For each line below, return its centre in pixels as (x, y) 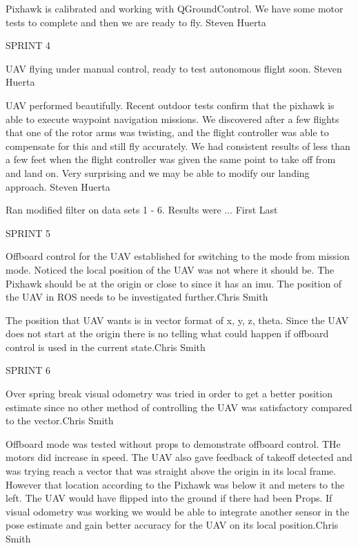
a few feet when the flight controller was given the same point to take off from (171, 159)
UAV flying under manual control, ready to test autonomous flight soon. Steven (174, 68)
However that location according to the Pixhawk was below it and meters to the (175, 484)
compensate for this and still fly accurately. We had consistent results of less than (178, 145)
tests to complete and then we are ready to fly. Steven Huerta (136, 22)
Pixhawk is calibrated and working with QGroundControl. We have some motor (175, 8)
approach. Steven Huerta (58, 186)
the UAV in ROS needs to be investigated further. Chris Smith (137, 297)
